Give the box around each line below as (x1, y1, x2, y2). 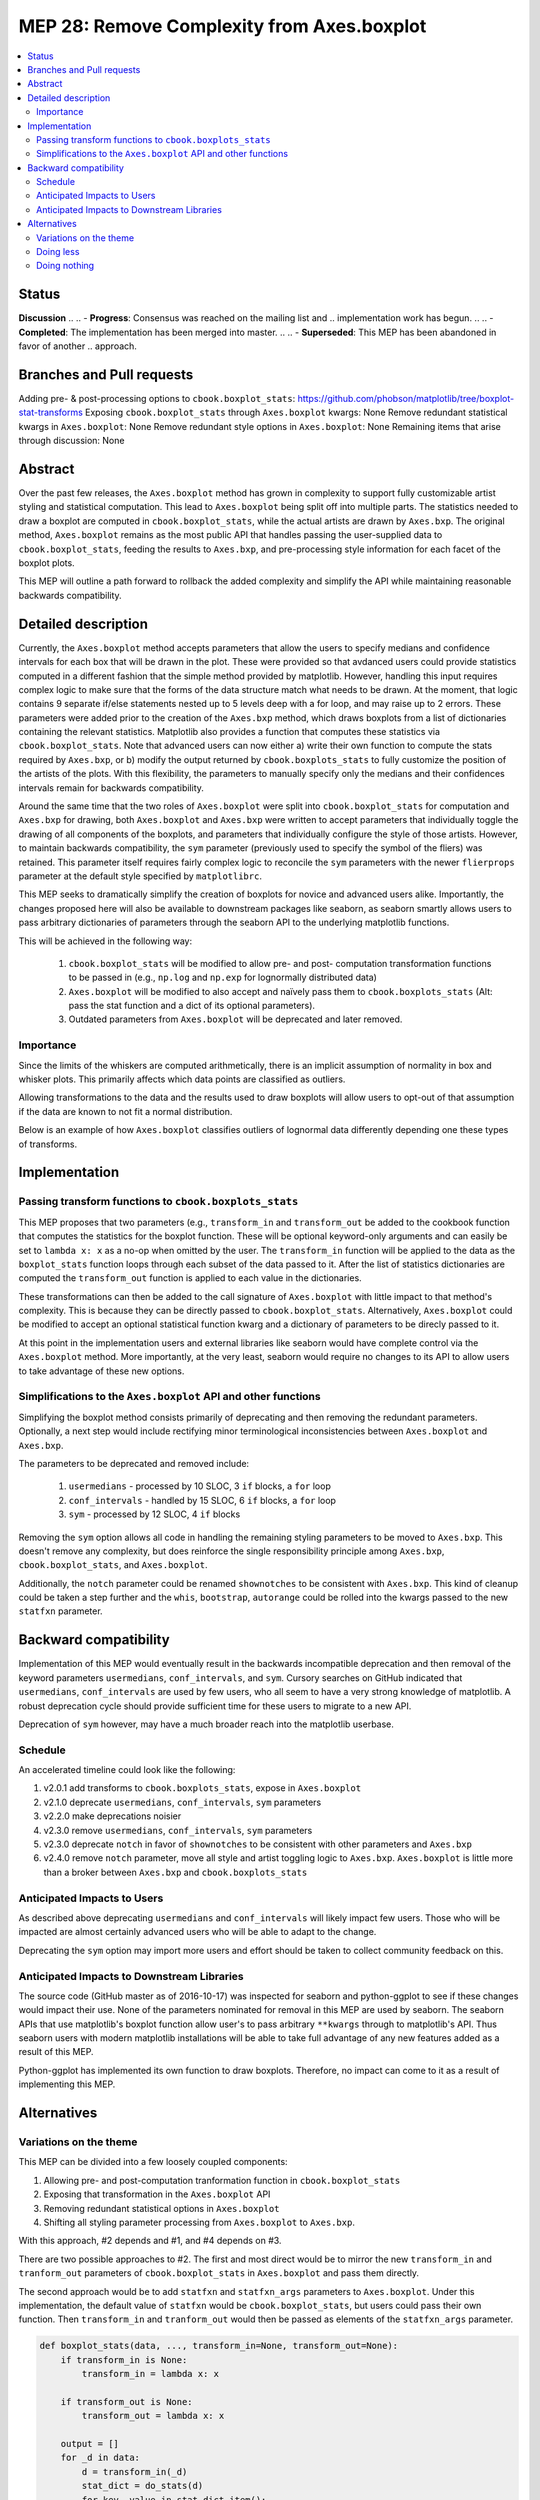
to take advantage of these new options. (18, 1365, 185, 1377)
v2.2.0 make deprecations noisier (43, 1810, 182, 1822)
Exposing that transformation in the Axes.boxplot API (43, 2188, 271, 2200)
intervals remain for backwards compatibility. (18, 781, 205, 794)
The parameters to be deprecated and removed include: (18, 1457, 250, 1469)
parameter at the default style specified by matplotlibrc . (18, 870, 262, 882)
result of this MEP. (18, 2046, 94, 2058)
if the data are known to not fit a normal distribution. (18, 1105, 233, 1117)
